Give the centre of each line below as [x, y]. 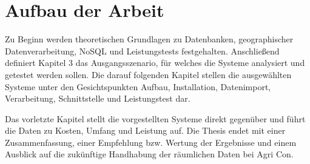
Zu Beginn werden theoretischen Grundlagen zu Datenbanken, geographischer [149, 39]
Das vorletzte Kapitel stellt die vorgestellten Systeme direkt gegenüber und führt [155, 118]
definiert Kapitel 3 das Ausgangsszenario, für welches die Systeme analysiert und [155, 63]
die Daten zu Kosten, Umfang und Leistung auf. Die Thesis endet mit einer [145, 130]
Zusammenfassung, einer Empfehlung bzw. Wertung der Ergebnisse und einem [151, 142]
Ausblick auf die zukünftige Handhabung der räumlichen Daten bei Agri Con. [149, 154]
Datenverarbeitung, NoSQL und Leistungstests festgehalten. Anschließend [142, 51]
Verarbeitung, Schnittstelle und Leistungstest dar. [98, 98]
